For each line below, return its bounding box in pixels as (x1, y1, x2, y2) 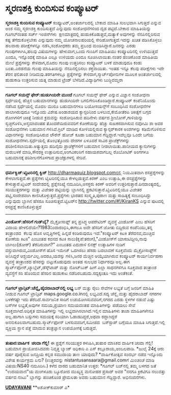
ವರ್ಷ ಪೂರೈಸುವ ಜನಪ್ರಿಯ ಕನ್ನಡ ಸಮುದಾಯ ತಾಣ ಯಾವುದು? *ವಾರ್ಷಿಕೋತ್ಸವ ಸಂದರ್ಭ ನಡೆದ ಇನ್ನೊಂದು (5, 351, 163, 357)
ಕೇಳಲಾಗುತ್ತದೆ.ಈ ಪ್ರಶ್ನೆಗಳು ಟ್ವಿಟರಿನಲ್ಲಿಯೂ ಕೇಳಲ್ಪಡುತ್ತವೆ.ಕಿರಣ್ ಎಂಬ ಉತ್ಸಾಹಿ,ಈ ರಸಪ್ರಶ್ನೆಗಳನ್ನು (5, 175, 147, 181)
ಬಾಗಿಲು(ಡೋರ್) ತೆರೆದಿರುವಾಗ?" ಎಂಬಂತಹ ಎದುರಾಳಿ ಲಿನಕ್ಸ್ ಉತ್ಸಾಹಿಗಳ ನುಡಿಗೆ (5, 241, 125, 247)
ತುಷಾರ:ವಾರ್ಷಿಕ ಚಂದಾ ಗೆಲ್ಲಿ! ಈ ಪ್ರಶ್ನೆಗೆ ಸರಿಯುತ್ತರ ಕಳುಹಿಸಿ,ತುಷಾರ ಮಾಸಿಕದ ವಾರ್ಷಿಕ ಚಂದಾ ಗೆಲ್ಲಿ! (5, 340, 153, 346)
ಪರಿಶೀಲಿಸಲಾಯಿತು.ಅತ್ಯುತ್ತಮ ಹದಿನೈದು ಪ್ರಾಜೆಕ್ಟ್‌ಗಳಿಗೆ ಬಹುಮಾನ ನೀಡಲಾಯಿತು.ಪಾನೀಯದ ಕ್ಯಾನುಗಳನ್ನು (5, 143, 157, 149)
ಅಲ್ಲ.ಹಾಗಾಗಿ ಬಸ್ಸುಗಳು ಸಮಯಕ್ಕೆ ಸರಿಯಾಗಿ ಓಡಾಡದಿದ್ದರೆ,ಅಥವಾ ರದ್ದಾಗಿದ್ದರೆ (5, 313, 117, 319)
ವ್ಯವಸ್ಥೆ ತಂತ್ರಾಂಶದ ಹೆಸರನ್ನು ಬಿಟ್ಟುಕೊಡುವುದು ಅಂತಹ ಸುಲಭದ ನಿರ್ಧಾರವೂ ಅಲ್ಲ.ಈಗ (5, 258, 130, 265)
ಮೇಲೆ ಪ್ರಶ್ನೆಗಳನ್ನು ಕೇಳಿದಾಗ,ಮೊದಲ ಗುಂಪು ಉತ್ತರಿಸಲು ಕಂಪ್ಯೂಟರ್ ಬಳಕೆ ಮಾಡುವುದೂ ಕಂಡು (5, 59, 142, 65)
